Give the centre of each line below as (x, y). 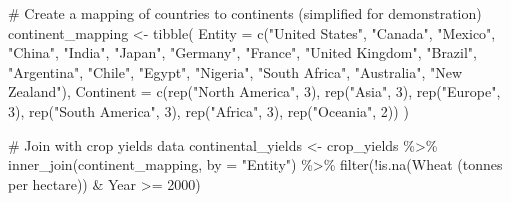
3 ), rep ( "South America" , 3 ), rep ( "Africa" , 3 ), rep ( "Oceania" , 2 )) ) (208, 110)
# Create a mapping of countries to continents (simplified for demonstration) (245, 13)
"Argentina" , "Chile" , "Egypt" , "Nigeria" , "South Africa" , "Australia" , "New (235, 71)
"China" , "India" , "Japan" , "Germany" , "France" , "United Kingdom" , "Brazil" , (243, 52)
